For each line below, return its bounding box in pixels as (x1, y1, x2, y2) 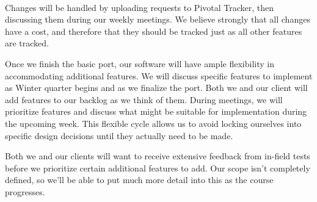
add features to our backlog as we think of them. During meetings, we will (5, 93, 283, 106)
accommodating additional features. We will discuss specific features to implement (5, 69, 313, 82)
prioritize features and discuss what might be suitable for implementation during (5, 105, 307, 118)
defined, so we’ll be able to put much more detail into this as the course (5, 173, 274, 186)
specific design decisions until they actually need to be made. (5, 129, 233, 142)
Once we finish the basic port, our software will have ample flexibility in (5, 57, 274, 70)
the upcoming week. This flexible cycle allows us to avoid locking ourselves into (5, 117, 302, 129)
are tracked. (5, 37, 49, 49)
